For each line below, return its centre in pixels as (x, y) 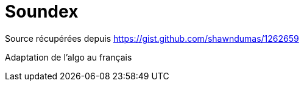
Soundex (42, 12)
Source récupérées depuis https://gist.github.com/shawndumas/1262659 (152, 38)
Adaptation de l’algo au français (69, 57)
